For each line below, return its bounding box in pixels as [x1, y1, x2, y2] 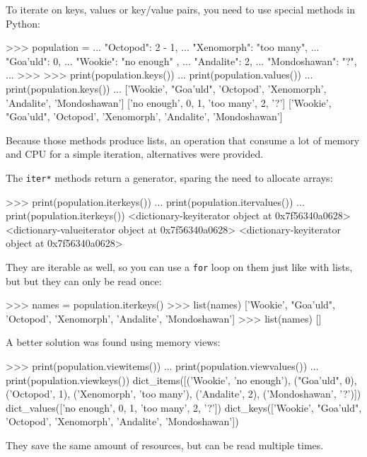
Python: [6, 16, 40, 30]
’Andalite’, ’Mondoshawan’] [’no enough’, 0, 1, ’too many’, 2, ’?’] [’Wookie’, [6, 95, 332, 110]
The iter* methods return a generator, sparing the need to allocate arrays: [6, 170, 333, 185]
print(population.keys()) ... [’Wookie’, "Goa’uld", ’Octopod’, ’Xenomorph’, [6, 81, 327, 96]
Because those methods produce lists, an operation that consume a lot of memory [6, 132, 360, 147]
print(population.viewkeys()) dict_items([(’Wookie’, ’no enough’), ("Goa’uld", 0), [6, 372, 357, 387]
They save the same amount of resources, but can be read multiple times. [6, 437, 324, 452]
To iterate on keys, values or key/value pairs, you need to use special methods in [6, 2, 356, 16]
